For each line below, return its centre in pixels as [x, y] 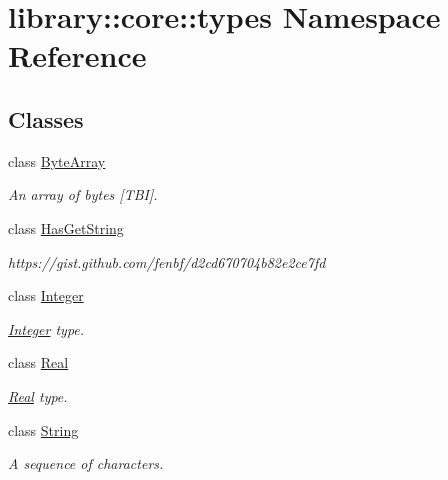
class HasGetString [66, 227]
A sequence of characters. [86, 463]
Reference [77, 55]
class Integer [46, 295]
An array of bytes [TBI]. [83, 194]
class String [43, 429]
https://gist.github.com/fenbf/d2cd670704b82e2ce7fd [167, 261]
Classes [46, 118]
